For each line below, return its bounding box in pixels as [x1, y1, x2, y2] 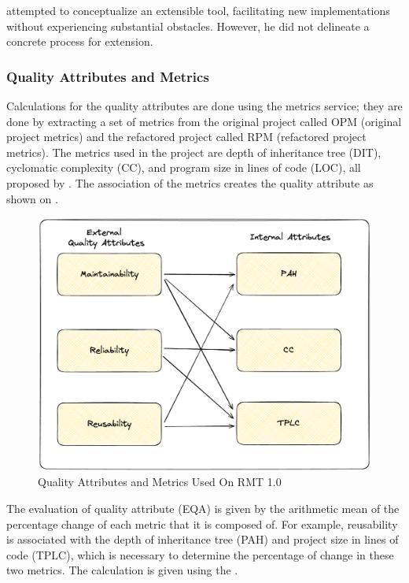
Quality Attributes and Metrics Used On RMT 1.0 [38, 473, 282, 490]
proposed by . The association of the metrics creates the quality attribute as [6, 174, 374, 191]
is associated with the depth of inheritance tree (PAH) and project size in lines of [6, 531, 399, 548]
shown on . [6, 190, 58, 206]
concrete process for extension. [6, 33, 153, 50]
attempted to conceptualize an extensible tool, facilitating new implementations [6, 2, 390, 18]
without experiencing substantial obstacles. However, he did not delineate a [6, 17, 370, 34]
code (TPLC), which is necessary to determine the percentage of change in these [6, 546, 394, 563]
